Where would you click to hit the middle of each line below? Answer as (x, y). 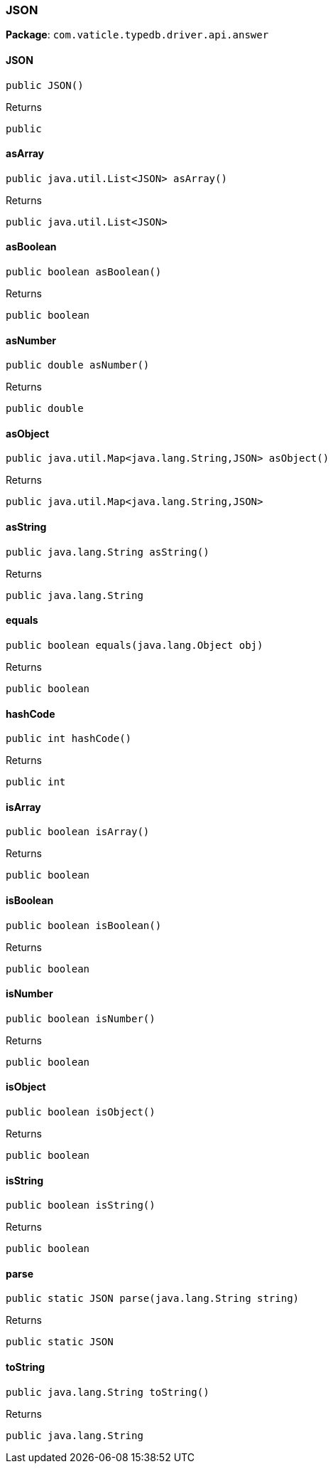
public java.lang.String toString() (108, 1392)
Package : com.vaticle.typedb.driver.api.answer (137, 35)
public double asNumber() (78, 365)
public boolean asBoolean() (84, 272)
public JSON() (45, 85)
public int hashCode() (69, 739)
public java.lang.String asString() (108, 552)
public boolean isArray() (78, 832)
